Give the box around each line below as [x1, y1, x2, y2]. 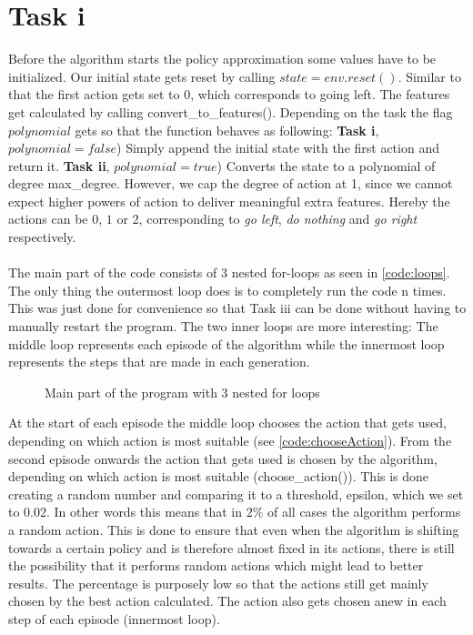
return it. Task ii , [8, 156, 110, 175]
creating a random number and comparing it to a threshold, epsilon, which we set [8, 484, 464, 503]
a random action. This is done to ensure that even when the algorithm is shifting [8, 519, 459, 539]
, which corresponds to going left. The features [190, 85, 450, 104]
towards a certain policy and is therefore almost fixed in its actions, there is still [8, 538, 455, 557]
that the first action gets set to [8, 85, 180, 104]
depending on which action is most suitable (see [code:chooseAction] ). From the [8, 431, 452, 449]
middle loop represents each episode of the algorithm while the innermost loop [8, 334, 445, 353]
